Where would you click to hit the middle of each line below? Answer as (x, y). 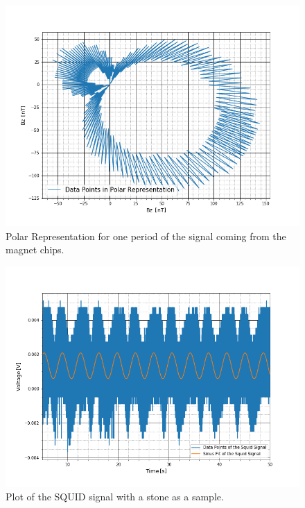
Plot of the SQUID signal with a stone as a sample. (115, 497)
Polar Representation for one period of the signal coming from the (146, 236)
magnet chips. (35, 249)
